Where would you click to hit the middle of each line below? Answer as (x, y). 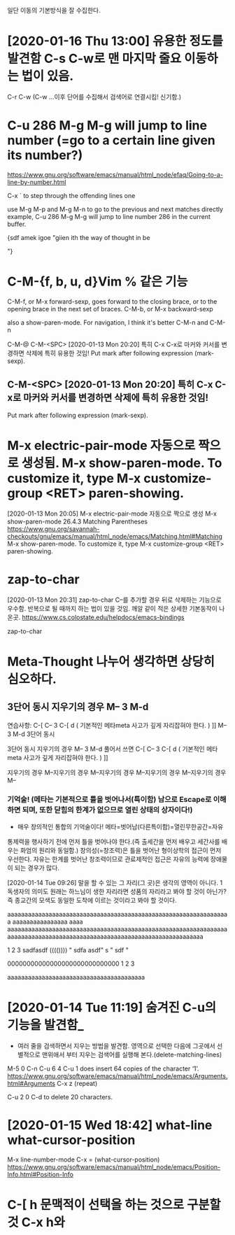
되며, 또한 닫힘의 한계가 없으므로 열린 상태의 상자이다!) (107, 810)
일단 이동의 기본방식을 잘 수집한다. (54, 10)
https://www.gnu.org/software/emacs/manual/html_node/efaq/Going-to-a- (115, 174)
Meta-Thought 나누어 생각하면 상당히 (111, 662)
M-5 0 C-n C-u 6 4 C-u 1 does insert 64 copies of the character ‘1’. (103, 1068)
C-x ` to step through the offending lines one (71, 195)
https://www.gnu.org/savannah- (54, 529)
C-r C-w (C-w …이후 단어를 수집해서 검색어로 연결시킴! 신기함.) (94, 97)
